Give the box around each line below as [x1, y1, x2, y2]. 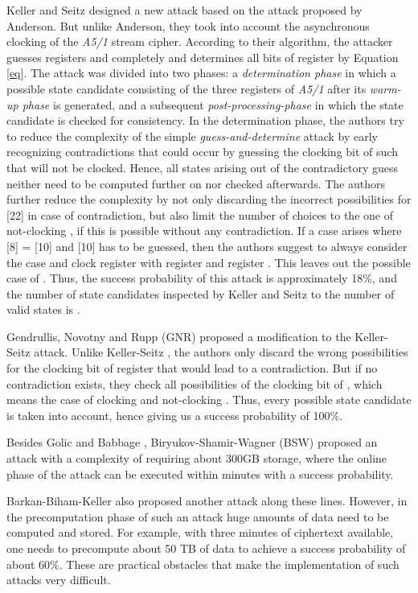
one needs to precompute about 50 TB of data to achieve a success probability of [6, 540, 406, 556]
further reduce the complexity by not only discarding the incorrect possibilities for [6, 191, 412, 208]
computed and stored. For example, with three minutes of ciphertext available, [6, 524, 394, 541]
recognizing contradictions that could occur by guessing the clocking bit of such [6, 143, 398, 160]
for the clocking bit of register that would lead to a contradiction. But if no [6, 360, 378, 377]
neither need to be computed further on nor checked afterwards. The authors [6, 175, 385, 191]
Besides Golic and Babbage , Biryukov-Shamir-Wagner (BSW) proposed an [6, 434, 378, 451]
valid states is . [6, 301, 80, 318]
